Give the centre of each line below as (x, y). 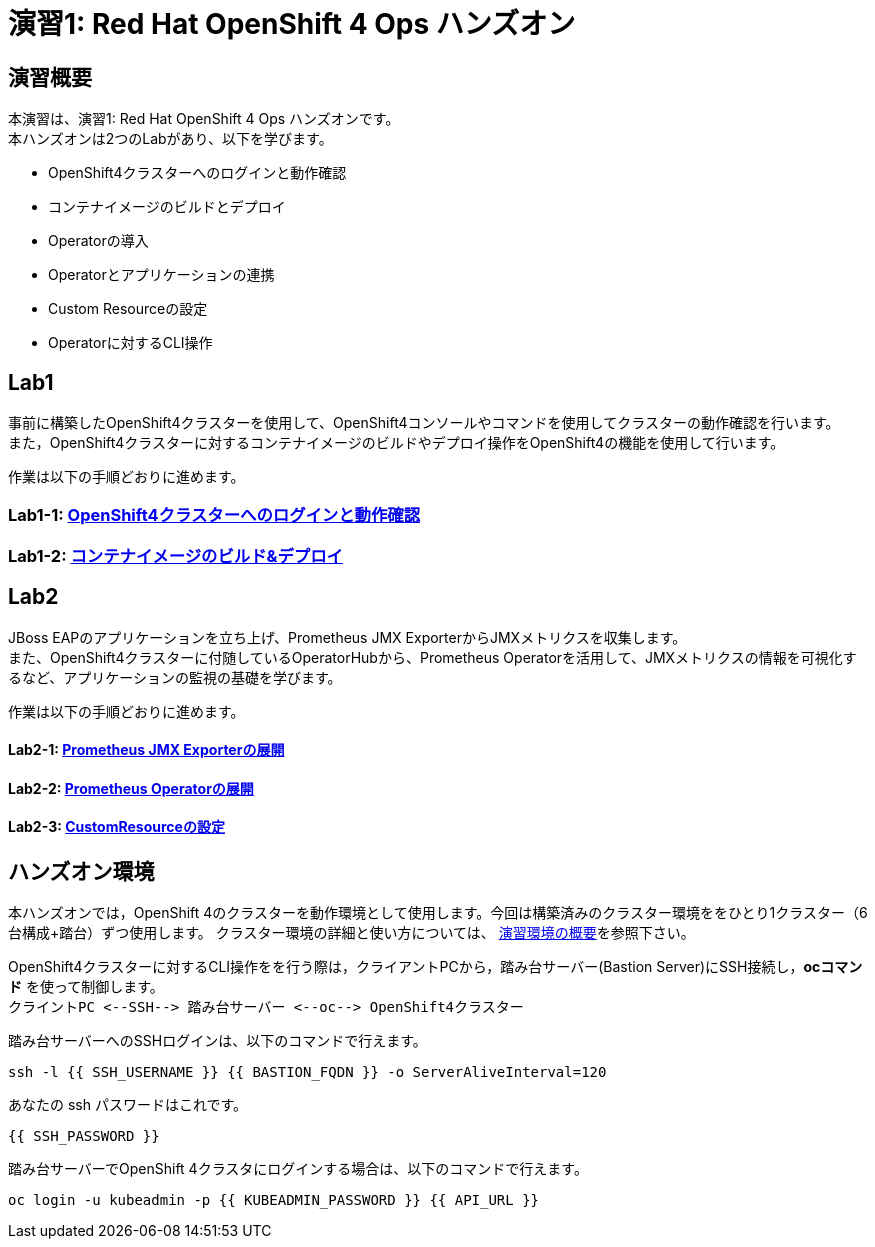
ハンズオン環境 (81, 872)
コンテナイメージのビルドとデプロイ (167, 207)
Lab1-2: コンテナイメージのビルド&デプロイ (175, 555)
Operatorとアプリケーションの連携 (161, 275)
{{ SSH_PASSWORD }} (84, 1136)
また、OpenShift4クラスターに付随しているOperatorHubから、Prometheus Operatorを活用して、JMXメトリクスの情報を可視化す (432, 657)
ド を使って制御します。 (86, 987)
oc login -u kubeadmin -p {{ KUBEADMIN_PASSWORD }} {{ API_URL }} (274, 1200)
